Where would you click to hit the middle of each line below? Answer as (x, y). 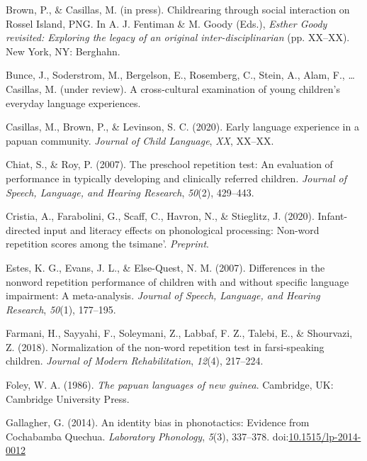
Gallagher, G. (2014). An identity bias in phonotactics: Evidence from (158, 422)
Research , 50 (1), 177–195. (61, 309)
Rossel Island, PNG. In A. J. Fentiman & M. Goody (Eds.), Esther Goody (166, 23)
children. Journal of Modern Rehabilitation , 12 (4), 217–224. (135, 361)
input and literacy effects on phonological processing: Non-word (181, 229)
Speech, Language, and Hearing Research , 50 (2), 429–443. (130, 192)
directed (23, 229)
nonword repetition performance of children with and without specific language (177, 281)
